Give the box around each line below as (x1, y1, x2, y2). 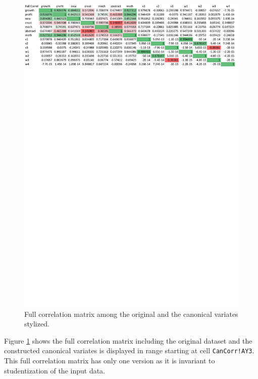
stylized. (24, 318, 49, 329)
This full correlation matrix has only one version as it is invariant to (4, 355, 215, 366)
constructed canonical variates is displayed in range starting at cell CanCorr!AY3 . (4, 345, 254, 356)
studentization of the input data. (4, 365, 106, 375)
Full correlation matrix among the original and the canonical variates (24, 308, 238, 319)
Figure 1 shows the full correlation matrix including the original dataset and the (4, 335, 252, 346)
